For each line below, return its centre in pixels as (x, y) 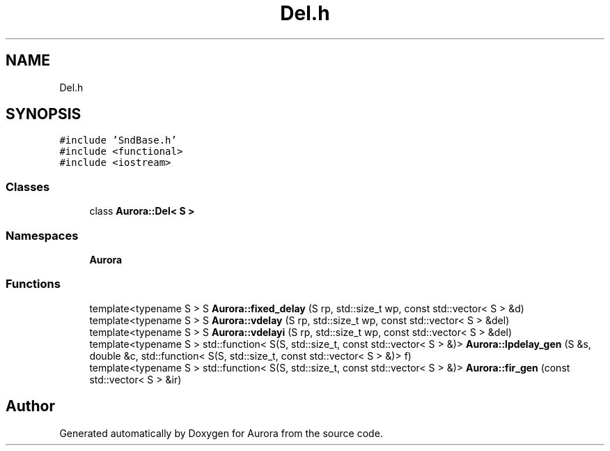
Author (30, 406)
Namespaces (42, 235)
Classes (28, 186)
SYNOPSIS (44, 114)
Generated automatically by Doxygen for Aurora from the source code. (221, 433)
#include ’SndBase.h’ (118, 140)
